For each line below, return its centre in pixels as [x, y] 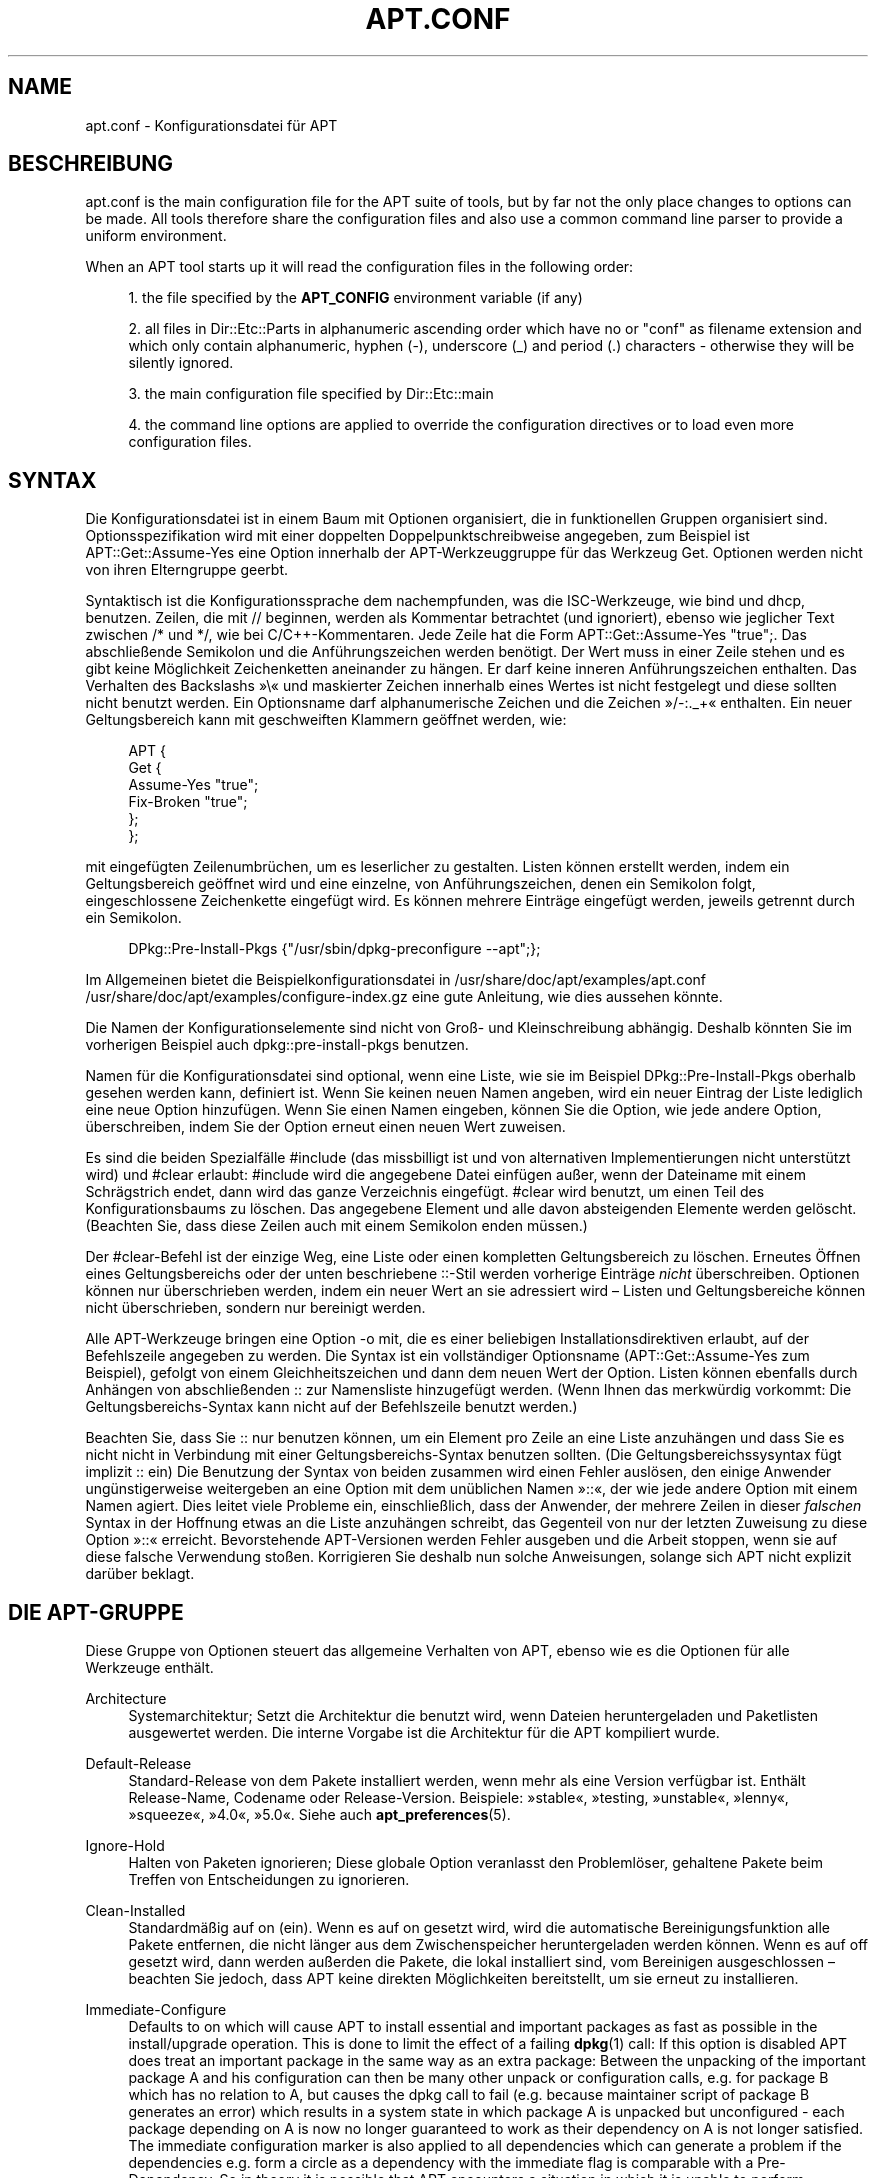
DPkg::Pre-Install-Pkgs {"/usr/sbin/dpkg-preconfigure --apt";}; [334, 949]
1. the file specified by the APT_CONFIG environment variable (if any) [355, 298]
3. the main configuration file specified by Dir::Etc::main [311, 394]
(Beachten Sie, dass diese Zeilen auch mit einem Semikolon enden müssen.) [336, 1226]
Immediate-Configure [156, 2010]
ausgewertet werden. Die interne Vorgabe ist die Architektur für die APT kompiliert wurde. [424, 1733]
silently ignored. [181, 363]
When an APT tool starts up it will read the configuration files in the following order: [359, 267]
